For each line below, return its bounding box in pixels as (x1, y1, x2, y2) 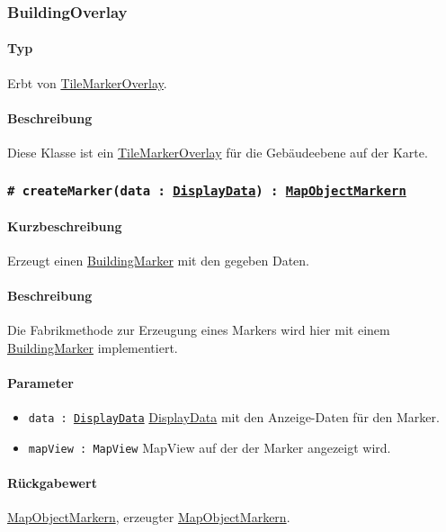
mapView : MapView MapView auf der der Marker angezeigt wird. (28, 437, 391, 456)
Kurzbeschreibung (7, 216, 122, 235)
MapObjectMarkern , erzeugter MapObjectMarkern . (7, 508, 290, 527)
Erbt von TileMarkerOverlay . (7, 73, 167, 92)
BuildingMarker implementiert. (7, 338, 178, 356)
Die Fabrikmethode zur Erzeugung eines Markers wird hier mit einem (7, 320, 390, 339)
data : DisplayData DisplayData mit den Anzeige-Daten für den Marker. (28, 408, 440, 427)
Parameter (7, 374, 74, 392)
